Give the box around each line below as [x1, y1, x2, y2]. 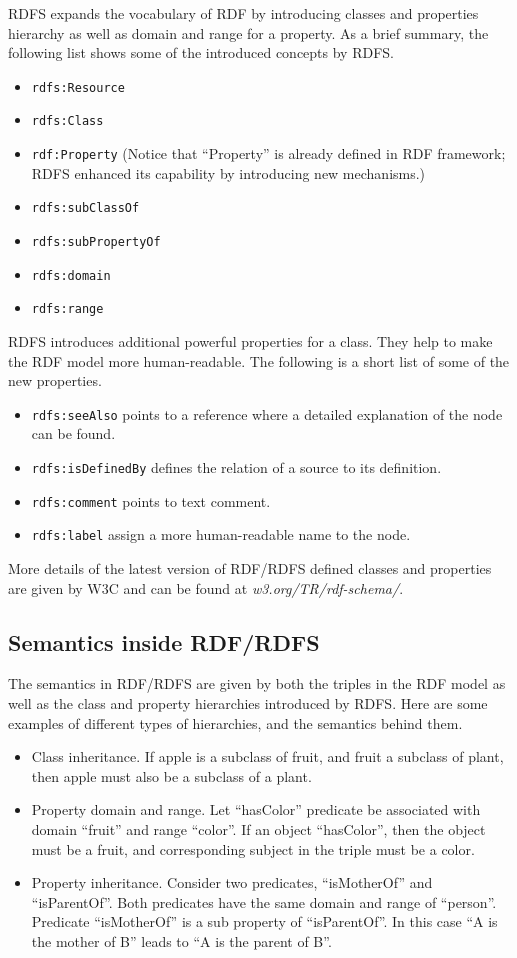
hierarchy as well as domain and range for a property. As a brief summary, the [8, 22, 489, 43]
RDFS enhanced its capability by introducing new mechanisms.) [31, 162, 426, 183]
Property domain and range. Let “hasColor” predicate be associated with [31, 799, 481, 820]
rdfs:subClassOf [31, 201, 140, 216]
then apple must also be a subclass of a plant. [31, 765, 312, 786]
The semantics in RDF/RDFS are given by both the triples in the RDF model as [8, 673, 506, 694]
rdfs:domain [31, 268, 111, 283]
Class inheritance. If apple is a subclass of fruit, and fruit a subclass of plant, [31, 746, 504, 767]
